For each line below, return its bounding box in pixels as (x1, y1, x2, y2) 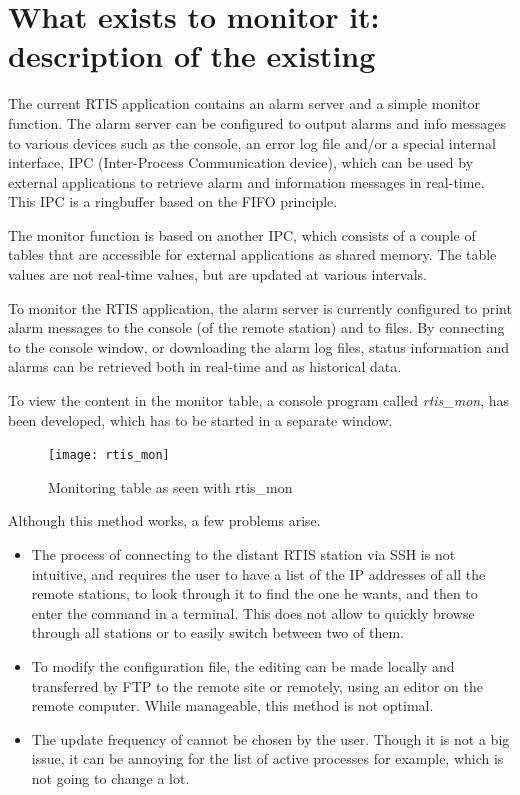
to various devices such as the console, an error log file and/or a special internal (8, 132, 496, 153)
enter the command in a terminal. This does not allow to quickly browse (31, 602, 475, 623)
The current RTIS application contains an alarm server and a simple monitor (8, 93, 480, 114)
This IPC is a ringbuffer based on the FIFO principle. (8, 191, 338, 212)
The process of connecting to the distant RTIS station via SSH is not (31, 544, 456, 565)
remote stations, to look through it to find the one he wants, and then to (31, 583, 478, 604)
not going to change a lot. (31, 768, 190, 788)
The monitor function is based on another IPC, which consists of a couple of (8, 224, 476, 245)
